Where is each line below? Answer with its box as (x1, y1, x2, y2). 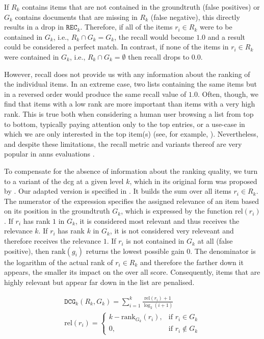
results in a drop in (4, 21, 64, 32)
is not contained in (126, 236, 184, 246)
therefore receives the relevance (4, 236, 101, 246)
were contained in (4, 51, 59, 62)
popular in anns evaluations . (4, 148, 95, 159)
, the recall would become (114, 31, 194, 42)
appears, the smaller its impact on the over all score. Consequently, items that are (4, 267, 260, 277)
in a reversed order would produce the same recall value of (4, 88, 187, 99)
